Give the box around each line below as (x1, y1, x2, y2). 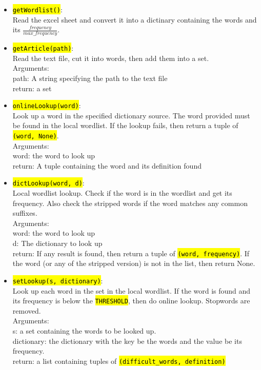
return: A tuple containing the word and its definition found (12, 160, 202, 171)
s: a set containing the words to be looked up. (12, 325, 156, 336)
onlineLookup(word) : (12, 100, 81, 111)
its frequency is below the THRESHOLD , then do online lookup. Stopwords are (12, 295, 250, 306)
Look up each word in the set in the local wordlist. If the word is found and (12, 285, 251, 296)
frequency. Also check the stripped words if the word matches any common (12, 197, 248, 208)
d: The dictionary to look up (12, 238, 103, 249)
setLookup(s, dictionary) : (12, 275, 103, 285)
